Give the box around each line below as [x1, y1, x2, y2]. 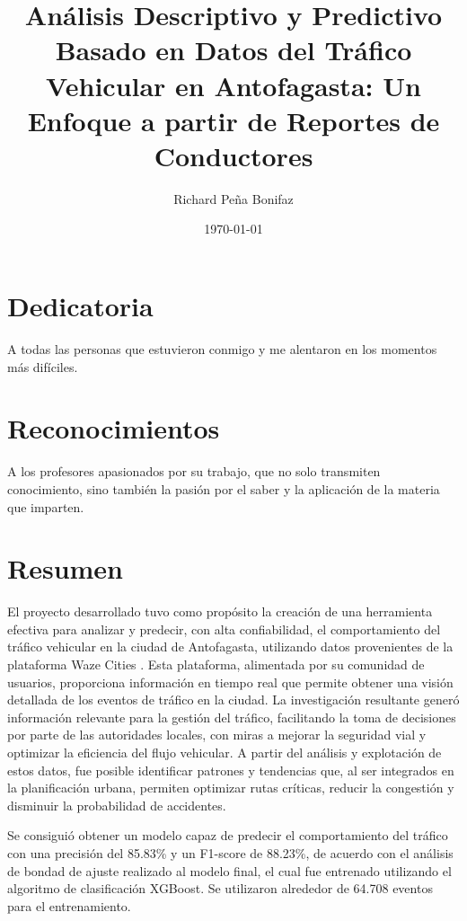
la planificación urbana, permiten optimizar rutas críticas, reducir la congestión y [7, 778, 454, 797]
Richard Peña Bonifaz [173, 189, 294, 208]
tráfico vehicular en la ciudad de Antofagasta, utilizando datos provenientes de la [7, 637, 454, 656]
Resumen [7, 550, 123, 587]
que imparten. [7, 497, 84, 516]
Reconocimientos [7, 410, 220, 447]
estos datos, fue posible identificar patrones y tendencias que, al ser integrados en [7, 760, 454, 779]
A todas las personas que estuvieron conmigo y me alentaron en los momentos [7, 340, 437, 358]
